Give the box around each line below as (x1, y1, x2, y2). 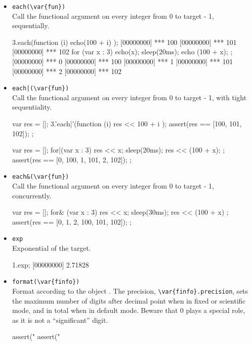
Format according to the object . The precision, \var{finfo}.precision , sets (12, 285, 248, 296)
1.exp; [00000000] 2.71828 (12, 259, 89, 269)
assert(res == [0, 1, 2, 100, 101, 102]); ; (12, 216, 132, 227)
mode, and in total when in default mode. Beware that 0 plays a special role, (12, 305, 245, 315)
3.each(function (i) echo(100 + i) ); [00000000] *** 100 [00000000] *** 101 (12, 37, 237, 47)
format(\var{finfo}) (12, 278, 80, 286)
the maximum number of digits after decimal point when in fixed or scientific (12, 295, 246, 306)
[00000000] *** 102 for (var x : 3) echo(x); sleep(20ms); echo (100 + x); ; (12, 46, 233, 57)
